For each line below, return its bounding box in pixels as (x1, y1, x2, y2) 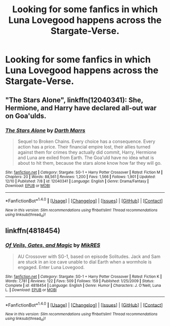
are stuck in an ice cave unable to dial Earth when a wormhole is (17, 258, 152, 265)
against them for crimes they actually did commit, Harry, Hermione (17, 149, 157, 155)
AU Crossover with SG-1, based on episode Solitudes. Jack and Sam (17, 253, 161, 259)
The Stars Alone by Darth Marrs (5, 127, 86, 134)
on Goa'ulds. (5, 111, 47, 120)
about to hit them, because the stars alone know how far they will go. (17, 160, 162, 166)
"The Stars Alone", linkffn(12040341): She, (5, 96, 143, 104)
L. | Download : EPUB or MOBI (5, 287, 57, 292)
